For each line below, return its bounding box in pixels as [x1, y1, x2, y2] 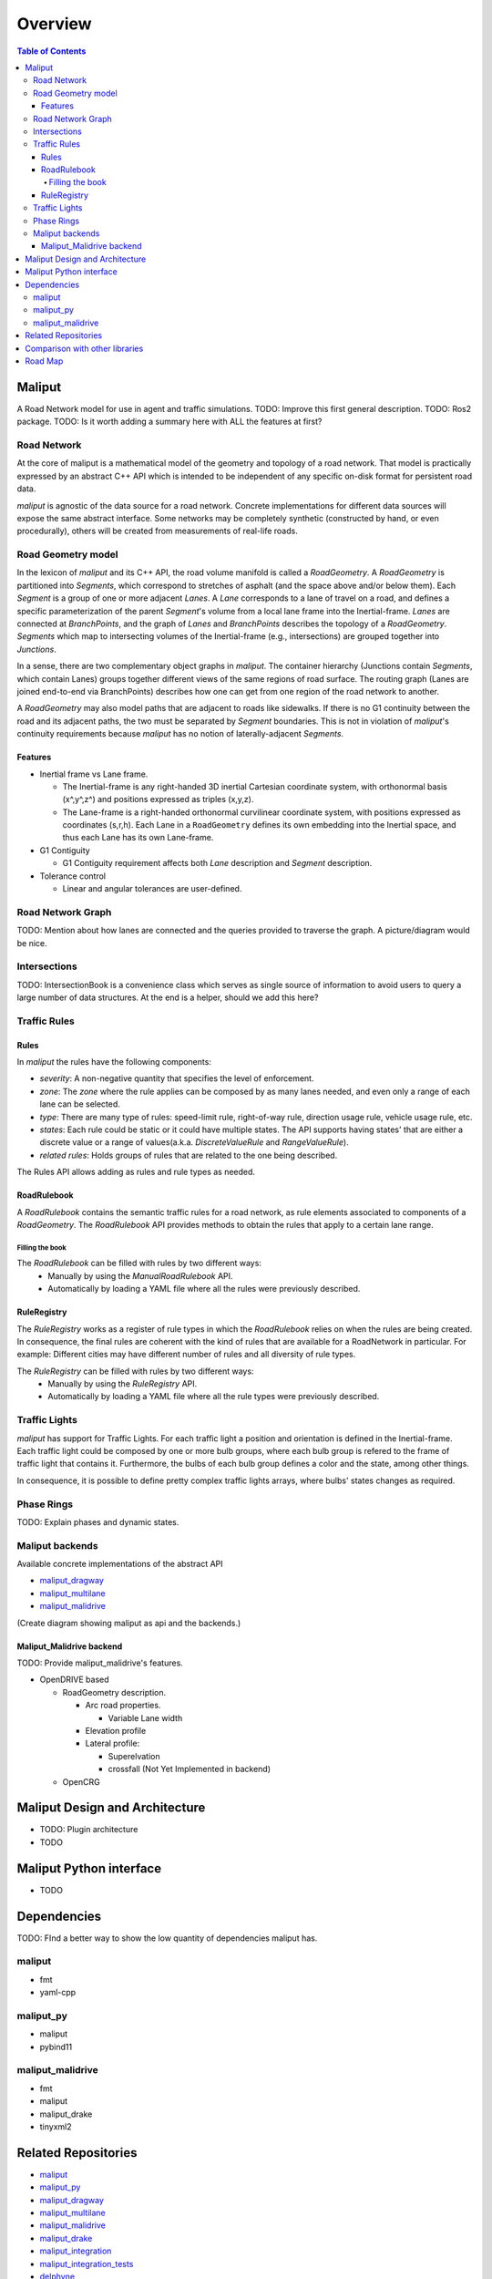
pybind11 [39, 2041, 73, 2052]
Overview [16, 14, 92, 34]
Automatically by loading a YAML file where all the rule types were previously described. [47, 1391, 380, 1402]
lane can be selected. [39, 1098, 120, 1109]
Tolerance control [39, 871, 107, 882]
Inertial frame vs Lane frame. [39, 768, 149, 779]
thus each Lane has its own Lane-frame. [62, 832, 214, 843]
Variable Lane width [108, 1712, 183, 1723]
